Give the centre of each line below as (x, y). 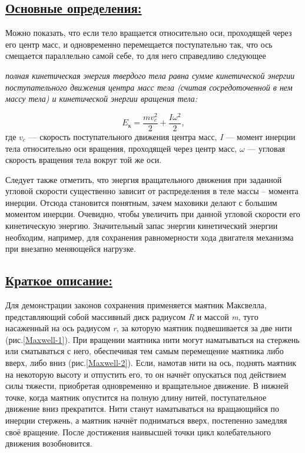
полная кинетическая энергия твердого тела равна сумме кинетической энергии (150, 75)
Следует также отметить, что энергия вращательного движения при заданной (144, 179)
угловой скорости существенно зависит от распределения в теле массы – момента (152, 191)
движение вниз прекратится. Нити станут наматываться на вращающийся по (142, 409)
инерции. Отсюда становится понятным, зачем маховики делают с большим (141, 202)
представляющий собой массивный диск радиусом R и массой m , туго (132, 316)
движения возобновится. (49, 443)
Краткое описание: (59, 280)
